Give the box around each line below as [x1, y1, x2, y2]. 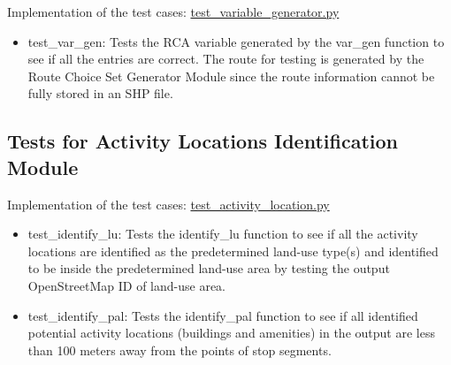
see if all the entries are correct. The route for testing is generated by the [27, 49, 424, 68]
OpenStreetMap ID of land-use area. [27, 276, 225, 294]
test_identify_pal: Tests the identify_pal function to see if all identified [27, 306, 418, 324]
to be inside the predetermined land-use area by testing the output [27, 259, 390, 278]
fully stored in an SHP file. [27, 84, 173, 103]
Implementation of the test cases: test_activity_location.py [7, 194, 330, 213]
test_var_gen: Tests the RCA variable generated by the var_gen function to [27, 32, 445, 50]
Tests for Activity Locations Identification [7, 127, 398, 155]
